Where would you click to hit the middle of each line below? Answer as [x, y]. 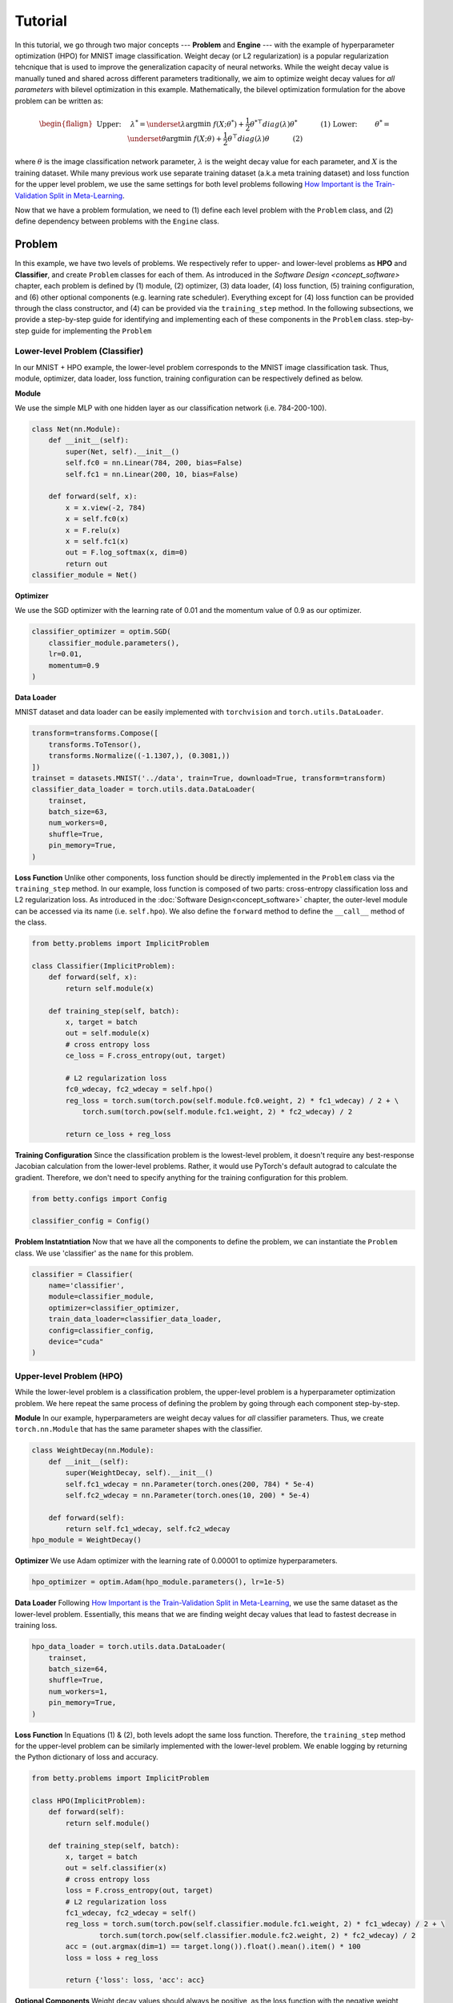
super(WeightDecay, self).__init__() [139, 1473]
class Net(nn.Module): [76, 429]
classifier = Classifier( [82, 1274]
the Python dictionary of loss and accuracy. [87, 1757]
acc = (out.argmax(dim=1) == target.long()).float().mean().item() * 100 [213, 1947]
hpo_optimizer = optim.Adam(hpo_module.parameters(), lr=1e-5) [158, 1582]
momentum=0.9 [74, 665]
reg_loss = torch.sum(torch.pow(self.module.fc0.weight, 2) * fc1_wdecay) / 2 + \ [232, 1100]
